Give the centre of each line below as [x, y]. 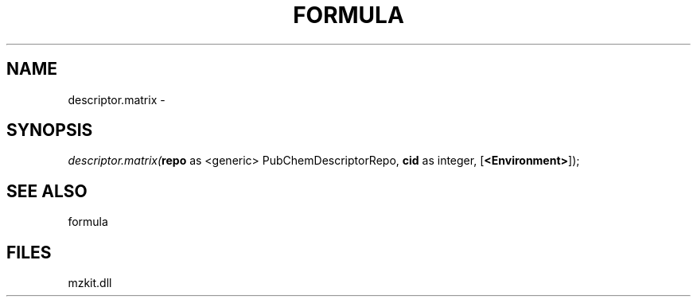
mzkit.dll [90, 283]
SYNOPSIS [50, 130]
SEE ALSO [47, 191]
